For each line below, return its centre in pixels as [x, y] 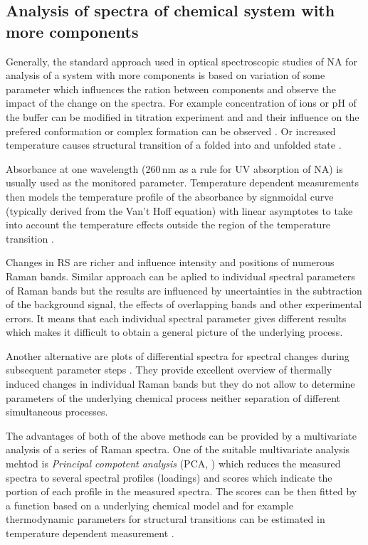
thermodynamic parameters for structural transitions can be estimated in [165, 519]
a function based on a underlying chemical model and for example [149, 505]
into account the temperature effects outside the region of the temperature [168, 224]
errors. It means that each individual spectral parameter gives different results [176, 318]
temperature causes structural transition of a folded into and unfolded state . [174, 145]
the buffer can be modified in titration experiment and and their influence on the [183, 116]
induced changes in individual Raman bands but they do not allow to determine [180, 384]
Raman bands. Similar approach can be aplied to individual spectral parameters [180, 276]
